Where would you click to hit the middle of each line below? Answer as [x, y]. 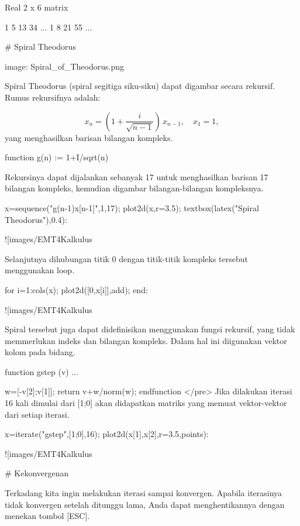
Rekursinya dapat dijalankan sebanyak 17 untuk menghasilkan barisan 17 [137, 176]
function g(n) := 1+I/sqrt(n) [57, 157]
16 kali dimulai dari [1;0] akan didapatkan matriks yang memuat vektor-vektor [146, 403]
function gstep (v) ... [42, 371]
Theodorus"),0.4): [36, 219]
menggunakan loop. [40, 270]
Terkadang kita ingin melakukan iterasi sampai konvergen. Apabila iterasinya [144, 493]
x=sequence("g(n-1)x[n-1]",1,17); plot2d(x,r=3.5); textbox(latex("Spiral [132, 207]
